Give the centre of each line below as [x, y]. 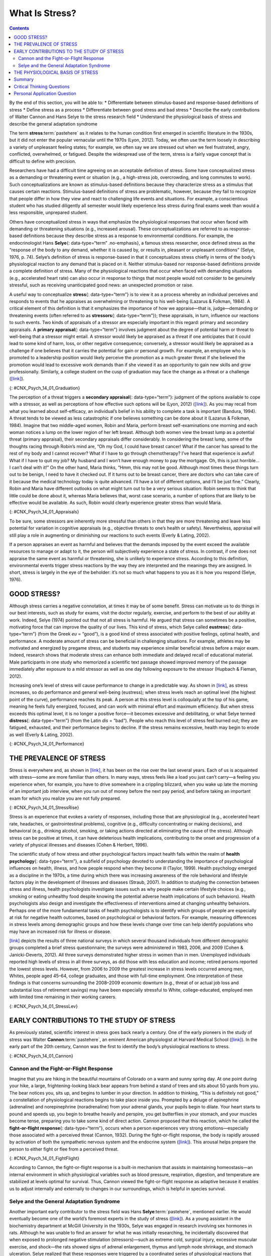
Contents [19, 28]
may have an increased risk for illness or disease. [60, 931]
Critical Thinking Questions [42, 86]
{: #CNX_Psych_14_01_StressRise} [44, 808]
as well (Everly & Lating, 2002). [41, 735]
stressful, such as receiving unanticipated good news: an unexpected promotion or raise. [101, 285]
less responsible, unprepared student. [48, 213]
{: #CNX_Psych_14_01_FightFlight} [44, 1159]
